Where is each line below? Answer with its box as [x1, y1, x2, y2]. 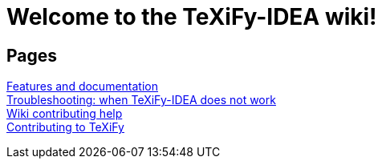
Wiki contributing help [6, 107, 123, 121]
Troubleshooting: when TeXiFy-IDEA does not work [6, 93, 276, 107]
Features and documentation [6, 79, 158, 94]
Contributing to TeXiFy [6, 120, 124, 135]
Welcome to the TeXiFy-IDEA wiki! [6, 3, 377, 30]
